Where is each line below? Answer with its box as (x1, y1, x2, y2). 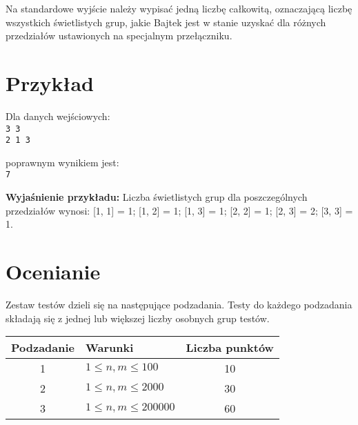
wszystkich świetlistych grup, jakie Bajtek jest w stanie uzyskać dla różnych (6, 14, 326, 29)
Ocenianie (6, 257, 101, 286)
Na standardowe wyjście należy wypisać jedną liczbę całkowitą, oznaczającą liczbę (6, 1, 352, 15)
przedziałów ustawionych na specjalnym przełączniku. (6, 28, 232, 43)
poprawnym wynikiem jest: (6, 155, 119, 169)
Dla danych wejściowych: (6, 108, 110, 123)
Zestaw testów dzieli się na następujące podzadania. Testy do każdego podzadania (6, 297, 352, 311)
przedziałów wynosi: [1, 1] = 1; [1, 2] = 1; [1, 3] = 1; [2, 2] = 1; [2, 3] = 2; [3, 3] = (6, 203, 353, 217)
